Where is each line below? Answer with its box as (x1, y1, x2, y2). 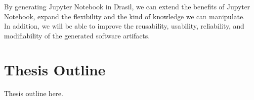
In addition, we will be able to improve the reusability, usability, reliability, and (4, 21, 245, 31)
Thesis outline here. (4, 88, 63, 98)
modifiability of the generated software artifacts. (4, 30, 150, 40)
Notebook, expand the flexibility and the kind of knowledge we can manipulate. (4, 11, 245, 21)
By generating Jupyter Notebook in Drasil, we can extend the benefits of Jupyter (4, 1, 250, 11)
